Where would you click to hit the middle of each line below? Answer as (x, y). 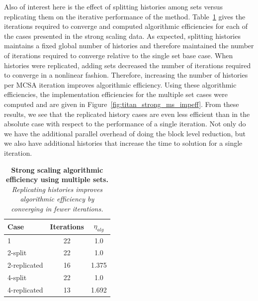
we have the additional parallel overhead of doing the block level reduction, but (125, 133)
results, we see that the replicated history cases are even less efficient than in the (127, 114)
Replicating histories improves (57, 189)
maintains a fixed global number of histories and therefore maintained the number (129, 46)
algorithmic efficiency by (57, 199)
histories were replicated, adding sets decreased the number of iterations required (128, 65)
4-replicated (25, 289)
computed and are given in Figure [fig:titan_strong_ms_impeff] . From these (122, 104)
